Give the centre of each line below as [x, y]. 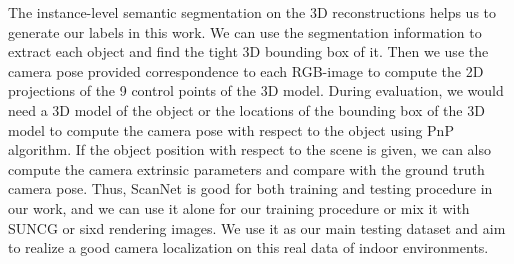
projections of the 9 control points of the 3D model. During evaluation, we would [256, 90]
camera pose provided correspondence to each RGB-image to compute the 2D [246, 70]
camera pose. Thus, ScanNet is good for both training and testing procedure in [250, 188]
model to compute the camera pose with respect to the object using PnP [231, 129]
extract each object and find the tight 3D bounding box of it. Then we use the [248, 51]
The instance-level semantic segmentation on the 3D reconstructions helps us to [252, 12]
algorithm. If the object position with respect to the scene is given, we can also [250, 149]
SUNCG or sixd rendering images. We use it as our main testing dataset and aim [257, 227]
